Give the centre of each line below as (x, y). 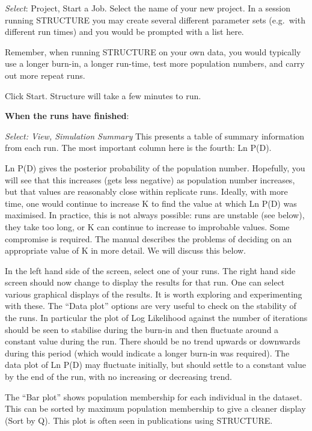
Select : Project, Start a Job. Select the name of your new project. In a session (148, 8)
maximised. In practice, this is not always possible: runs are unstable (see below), (155, 215)
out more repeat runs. (45, 75)
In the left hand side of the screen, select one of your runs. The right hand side (150, 270)
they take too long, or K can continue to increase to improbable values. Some (147, 226)
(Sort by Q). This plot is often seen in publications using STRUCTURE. (139, 420)
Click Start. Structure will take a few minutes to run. (103, 95)
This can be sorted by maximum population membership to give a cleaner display (155, 408)
